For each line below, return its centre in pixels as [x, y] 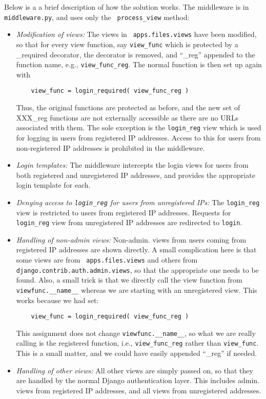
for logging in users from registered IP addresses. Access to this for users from [138, 137]
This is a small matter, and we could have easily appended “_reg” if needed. [137, 353]
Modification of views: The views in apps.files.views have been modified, [136, 34]
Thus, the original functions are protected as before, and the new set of [128, 107]
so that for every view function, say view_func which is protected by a [127, 44]
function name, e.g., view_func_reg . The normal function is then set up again [139, 64]
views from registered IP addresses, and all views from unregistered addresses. [139, 390]
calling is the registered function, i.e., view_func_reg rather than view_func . [137, 343]
